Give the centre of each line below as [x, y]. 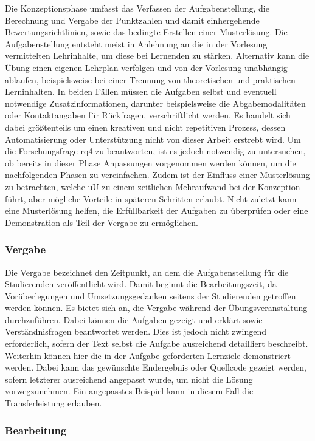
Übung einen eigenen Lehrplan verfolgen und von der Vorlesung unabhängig [146, 67]
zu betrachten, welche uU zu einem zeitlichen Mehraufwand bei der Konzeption [153, 186]
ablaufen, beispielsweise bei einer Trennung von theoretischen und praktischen [150, 79]
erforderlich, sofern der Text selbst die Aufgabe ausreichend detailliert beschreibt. [157, 344]
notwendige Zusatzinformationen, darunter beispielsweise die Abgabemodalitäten [155, 103]
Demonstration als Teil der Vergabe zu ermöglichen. [102, 222]
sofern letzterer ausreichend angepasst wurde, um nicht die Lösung [129, 379]
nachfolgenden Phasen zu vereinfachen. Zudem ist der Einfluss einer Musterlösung [157, 175]
